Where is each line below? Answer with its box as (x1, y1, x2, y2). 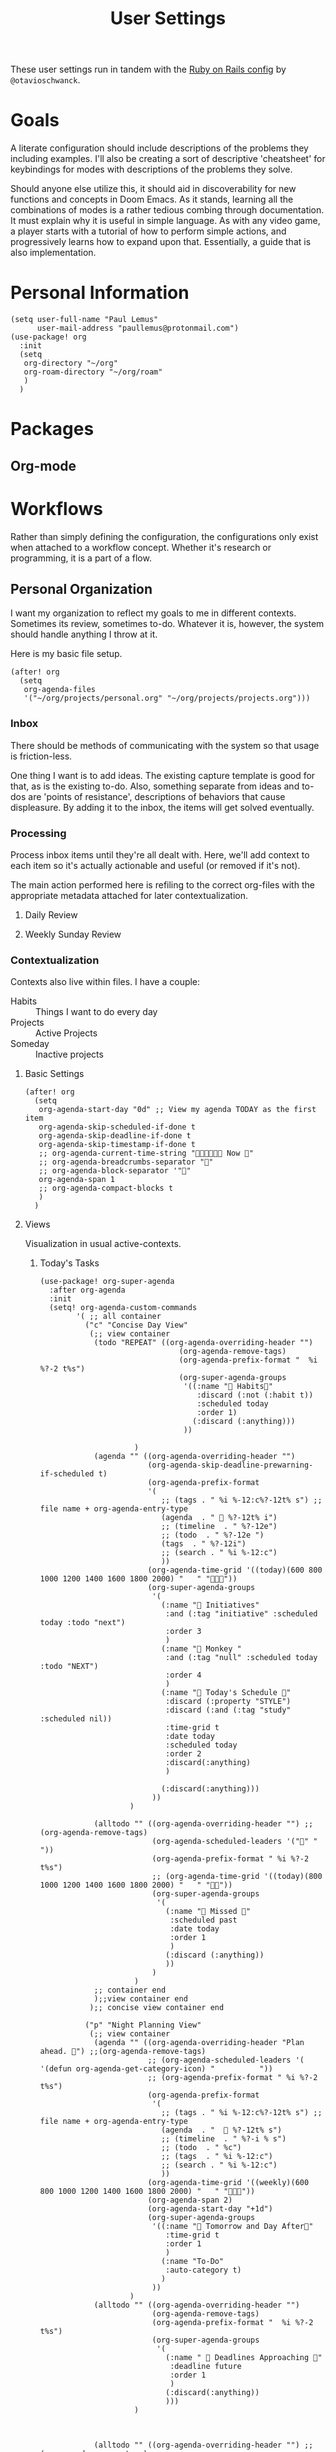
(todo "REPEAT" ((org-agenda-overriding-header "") (93, 1338, 314, 1348)
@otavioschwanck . (10, 74, 81, 86)
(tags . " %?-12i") (160, 1539, 247, 1549)
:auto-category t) (165, 2265, 242, 2276)
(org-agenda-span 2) (147, 2195, 233, 2206)
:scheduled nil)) (39, 1714, 113, 1724)
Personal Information (10, 282, 190, 304)
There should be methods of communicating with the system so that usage (10, 739, 320, 751)
